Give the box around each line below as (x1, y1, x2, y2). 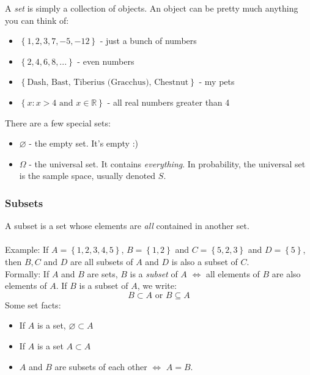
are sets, (87, 267, 118, 280)
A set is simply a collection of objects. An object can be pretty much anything (5, 2, 298, 14)
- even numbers (77, 54, 135, 67)
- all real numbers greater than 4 (107, 95, 230, 108)
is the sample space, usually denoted (19, 169, 156, 182)
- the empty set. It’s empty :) (29, 137, 138, 150)
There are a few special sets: (5, 116, 111, 129)
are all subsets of (70, 255, 133, 268)
